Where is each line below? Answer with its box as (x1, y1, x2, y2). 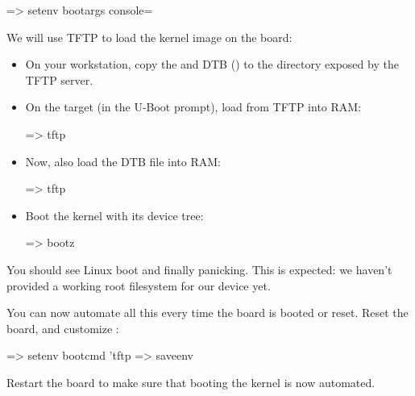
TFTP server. (25, 71, 93, 88)
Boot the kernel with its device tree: (25, 206, 204, 223)
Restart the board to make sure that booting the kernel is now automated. (6, 373, 376, 390)
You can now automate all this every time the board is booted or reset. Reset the (6, 304, 409, 321)
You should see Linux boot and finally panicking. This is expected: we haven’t (6, 261, 392, 277)
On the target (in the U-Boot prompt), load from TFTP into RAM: (25, 98, 362, 115)
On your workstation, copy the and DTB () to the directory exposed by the (25, 56, 399, 73)
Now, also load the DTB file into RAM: (25, 152, 221, 169)
